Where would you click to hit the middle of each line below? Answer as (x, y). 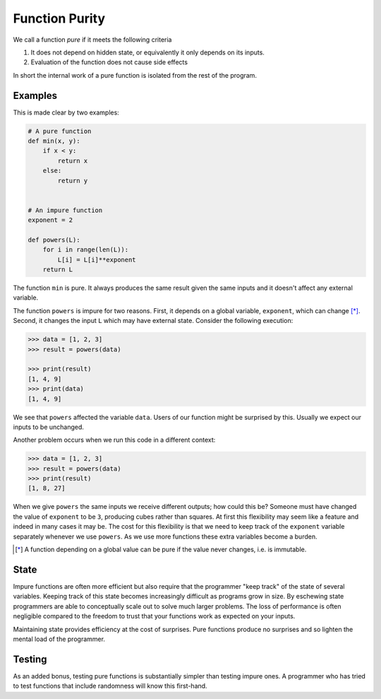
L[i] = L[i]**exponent (97, 259)
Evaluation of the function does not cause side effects (109, 62)
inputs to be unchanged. (49, 427)
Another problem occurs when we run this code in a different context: (114, 440)
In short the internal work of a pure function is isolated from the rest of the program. (135, 75)
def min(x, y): (54, 141)
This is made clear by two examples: (66, 112)
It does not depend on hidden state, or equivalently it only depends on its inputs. (147, 52)
